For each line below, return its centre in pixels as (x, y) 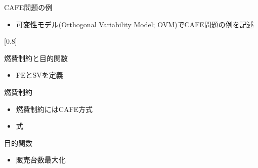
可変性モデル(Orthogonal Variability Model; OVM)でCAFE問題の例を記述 (135, 24)
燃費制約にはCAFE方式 (54, 109)
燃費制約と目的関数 (36, 58)
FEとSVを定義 (39, 75)
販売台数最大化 (41, 160)
